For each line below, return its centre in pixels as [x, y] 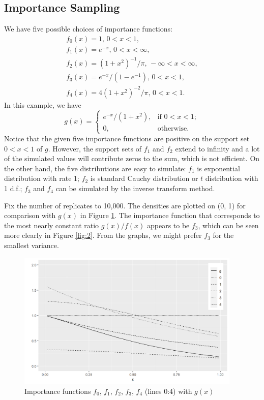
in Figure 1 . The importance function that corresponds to [170, 215]
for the [223, 235]
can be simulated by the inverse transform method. [135, 188]
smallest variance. [32, 245]
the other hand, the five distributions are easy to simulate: [95, 168]
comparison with [30, 215]
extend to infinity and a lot [217, 148]
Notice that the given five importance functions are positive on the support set [127, 139]
